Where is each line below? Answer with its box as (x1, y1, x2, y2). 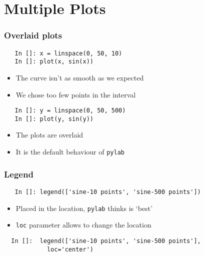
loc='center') (46, 245, 93, 253)
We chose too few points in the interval (15, 89, 136, 99)
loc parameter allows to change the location (15, 219, 151, 230)
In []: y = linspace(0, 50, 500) (14, 107, 126, 114)
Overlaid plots (4, 29, 62, 41)
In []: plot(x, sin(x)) (14, 58, 93, 65)
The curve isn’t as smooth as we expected (15, 72, 144, 82)
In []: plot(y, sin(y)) (14, 115, 93, 122)
